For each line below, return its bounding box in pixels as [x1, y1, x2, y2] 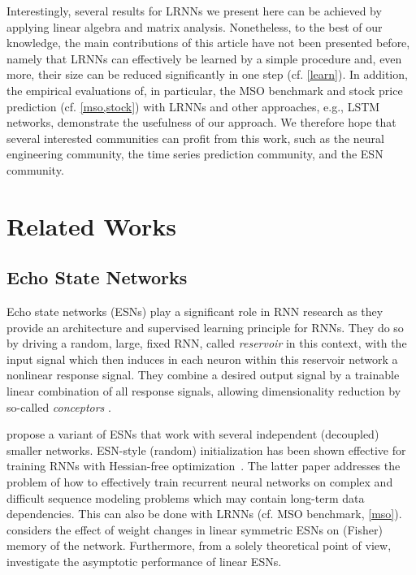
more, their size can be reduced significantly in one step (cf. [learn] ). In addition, [6, 66, 408, 83]
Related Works [6, 209, 177, 242]
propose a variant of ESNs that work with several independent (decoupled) [6, 426, 379, 443]
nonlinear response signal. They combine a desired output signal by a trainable [6, 366, 400, 383]
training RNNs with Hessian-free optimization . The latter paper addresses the [6, 457, 401, 474]
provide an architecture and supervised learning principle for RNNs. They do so [6, 318, 404, 335]
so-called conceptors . [6, 398, 111, 415]
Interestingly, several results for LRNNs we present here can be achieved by [6, 2, 382, 19]
